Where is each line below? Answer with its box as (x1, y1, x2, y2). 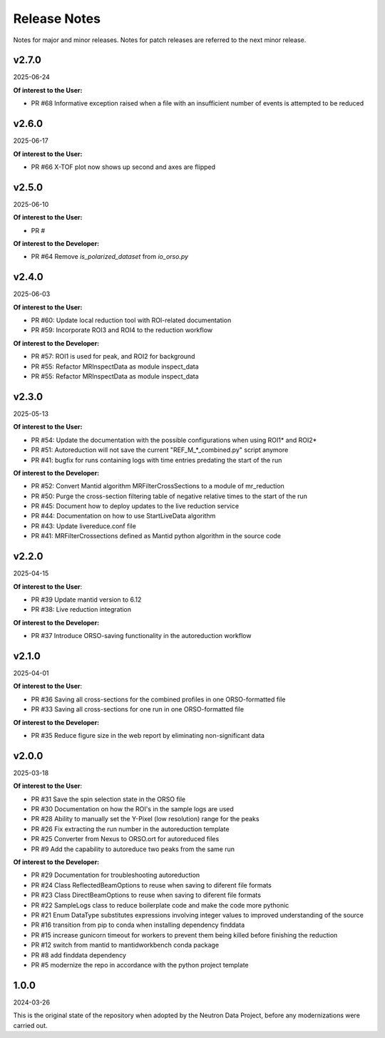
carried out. (13, 1021, 48, 1029)
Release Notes (13, 11, 101, 26)
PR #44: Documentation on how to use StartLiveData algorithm (31, 512, 216, 520)
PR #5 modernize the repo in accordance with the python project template (31, 960, 249, 969)
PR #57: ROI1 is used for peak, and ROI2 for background (31, 352, 195, 361)
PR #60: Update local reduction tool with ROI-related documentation (31, 316, 232, 324)
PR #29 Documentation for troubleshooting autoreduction (31, 870, 200, 880)
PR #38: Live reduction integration (31, 605, 132, 614)
